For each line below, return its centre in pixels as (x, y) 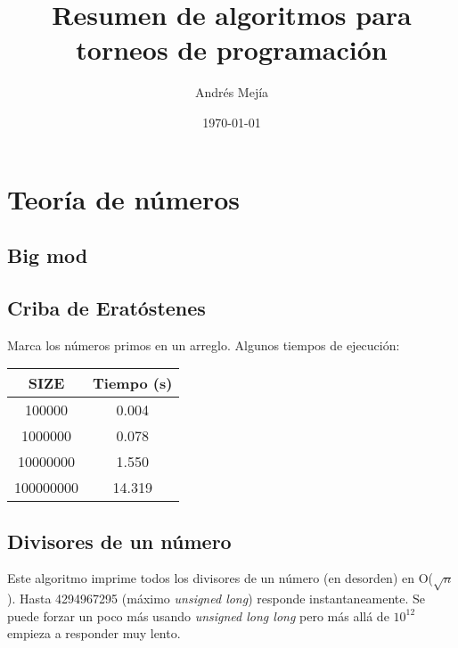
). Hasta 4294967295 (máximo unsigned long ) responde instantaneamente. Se (217, 599)
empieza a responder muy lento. (94, 633)
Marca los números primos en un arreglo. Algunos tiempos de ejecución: (204, 345)
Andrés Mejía (232, 92)
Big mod (48, 255)
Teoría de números (124, 198)
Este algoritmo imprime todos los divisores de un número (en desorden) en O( (221, 578)
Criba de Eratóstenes (106, 307)
